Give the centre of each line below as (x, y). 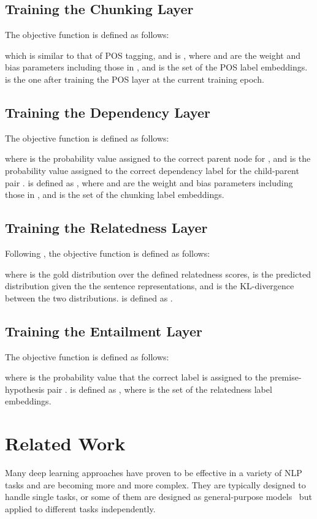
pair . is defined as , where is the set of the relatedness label (159, 389)
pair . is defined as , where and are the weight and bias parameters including (149, 182)
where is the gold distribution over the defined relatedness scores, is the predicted (158, 274)
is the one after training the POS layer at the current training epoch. (135, 79)
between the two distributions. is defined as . (89, 297)
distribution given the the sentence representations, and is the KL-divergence (150, 286)
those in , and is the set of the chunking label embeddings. (115, 195)
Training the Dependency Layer (108, 112)
